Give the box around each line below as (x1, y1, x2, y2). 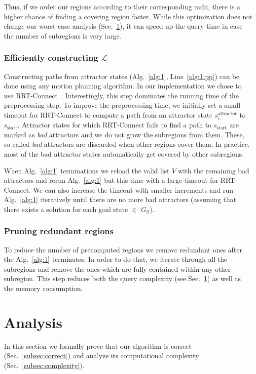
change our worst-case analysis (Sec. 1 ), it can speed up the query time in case (4, 21, 243, 31)
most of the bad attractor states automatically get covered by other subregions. (4, 148, 244, 159)
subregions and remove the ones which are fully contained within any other (4, 263, 231, 274)
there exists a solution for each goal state (4, 204, 128, 214)
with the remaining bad (178, 165, 249, 175)
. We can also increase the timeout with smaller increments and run (29, 184, 234, 195)
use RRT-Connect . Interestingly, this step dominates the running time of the (4, 90, 239, 100)
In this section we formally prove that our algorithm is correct (4, 340, 192, 351)
